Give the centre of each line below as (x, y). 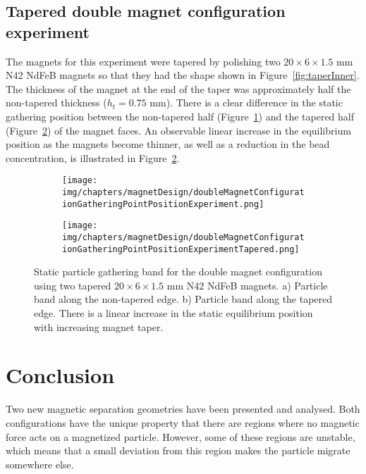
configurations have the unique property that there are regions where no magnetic (183, 422)
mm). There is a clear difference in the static (246, 102)
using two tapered (73, 285)
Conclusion (60, 375)
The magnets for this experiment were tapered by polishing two (143, 61)
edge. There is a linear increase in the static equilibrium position (173, 313)
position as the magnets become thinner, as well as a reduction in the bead (168, 144)
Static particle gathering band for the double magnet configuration (178, 272)
